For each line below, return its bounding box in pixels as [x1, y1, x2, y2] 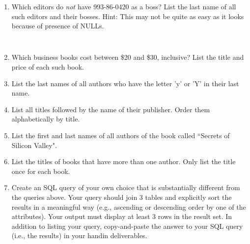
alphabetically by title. [11, 114, 80, 124]
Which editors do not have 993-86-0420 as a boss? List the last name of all [11, 1, 236, 11]
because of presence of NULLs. [11, 21, 104, 31]
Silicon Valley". [11, 140, 57, 150]
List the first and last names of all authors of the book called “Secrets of [11, 130, 230, 140]
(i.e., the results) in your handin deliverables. [11, 230, 147, 241]
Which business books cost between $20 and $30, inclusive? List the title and [11, 52, 244, 62]
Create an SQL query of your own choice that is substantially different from [11, 182, 240, 193]
